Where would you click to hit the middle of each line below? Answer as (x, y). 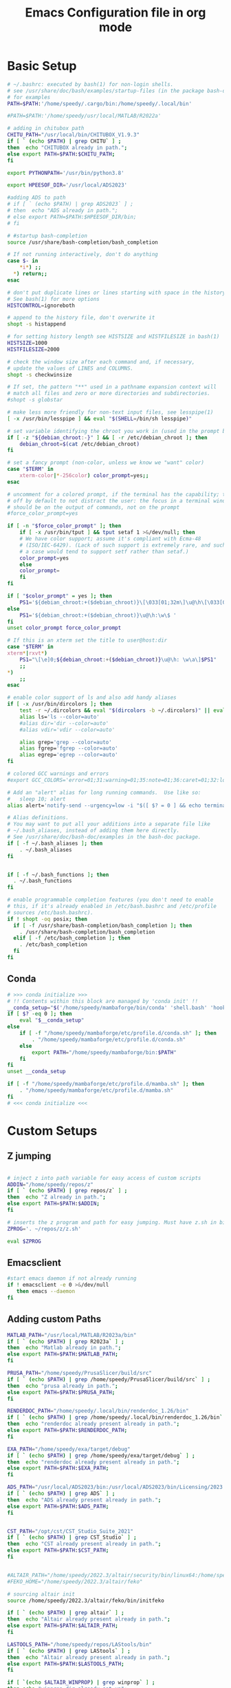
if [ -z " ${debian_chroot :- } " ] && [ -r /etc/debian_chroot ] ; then (107, 437)
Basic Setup (42, 66)
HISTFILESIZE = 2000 (33, 349)
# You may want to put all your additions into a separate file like (109, 824)
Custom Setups (52, 1131)
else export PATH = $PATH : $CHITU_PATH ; (61, 154)
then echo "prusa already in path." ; (63, 1386)
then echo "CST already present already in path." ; (84, 1544)
